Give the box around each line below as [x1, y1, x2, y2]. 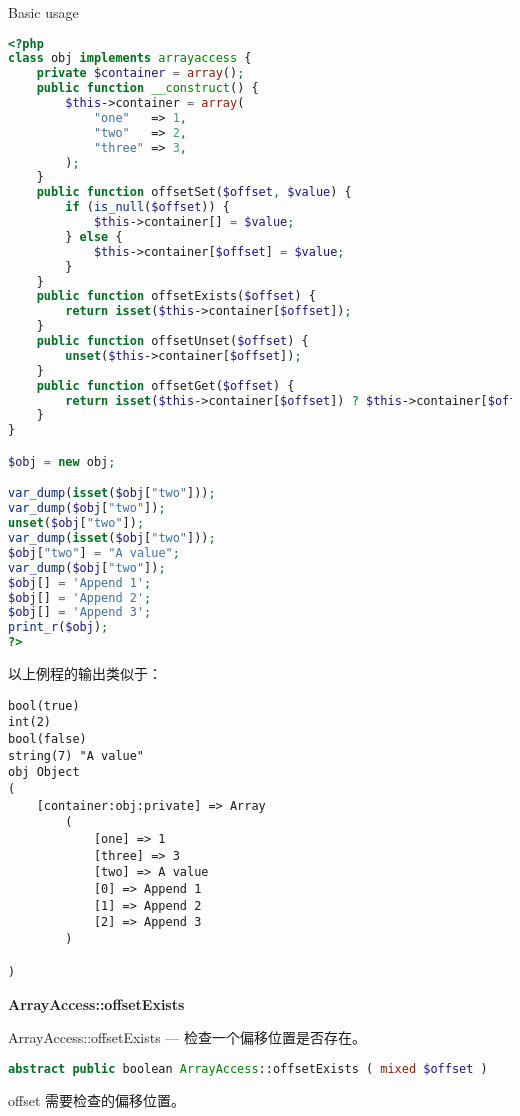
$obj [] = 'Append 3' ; [8, 605, 152, 620]
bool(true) [8, 698, 80, 713]
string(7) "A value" [8, 748, 145, 763]
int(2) [8, 715, 51, 730]
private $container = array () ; [36, 66, 245, 81]
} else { [65, 229, 123, 244]
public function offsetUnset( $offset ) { [36, 334, 309, 349]
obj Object [8, 765, 80, 780]
